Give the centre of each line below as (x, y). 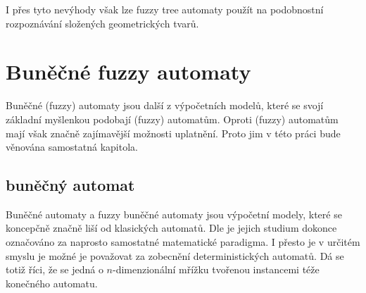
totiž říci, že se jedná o (55, 269)
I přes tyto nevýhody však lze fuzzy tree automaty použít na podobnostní (165, 9)
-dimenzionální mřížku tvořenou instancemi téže (216, 269)
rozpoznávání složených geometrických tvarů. (102, 23)
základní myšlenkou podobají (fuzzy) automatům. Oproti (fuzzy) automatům (172, 119)
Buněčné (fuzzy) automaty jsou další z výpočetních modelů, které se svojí (165, 105)
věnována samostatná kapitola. (72, 147)
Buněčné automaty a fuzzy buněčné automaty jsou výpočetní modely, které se (174, 214)
